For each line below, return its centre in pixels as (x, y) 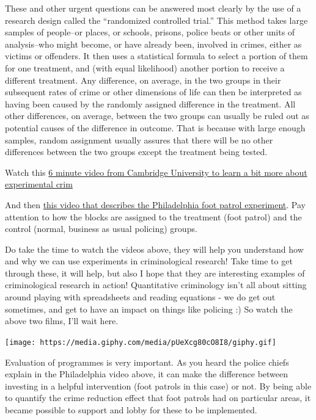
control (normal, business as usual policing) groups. (101, 229)
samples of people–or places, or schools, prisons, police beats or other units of (150, 32)
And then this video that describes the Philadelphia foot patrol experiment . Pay (155, 204)
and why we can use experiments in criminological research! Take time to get (149, 261)
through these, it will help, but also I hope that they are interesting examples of (155, 273)
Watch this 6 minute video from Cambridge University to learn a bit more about (156, 172)
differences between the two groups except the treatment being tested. (136, 152)
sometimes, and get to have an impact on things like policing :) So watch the (149, 309)
